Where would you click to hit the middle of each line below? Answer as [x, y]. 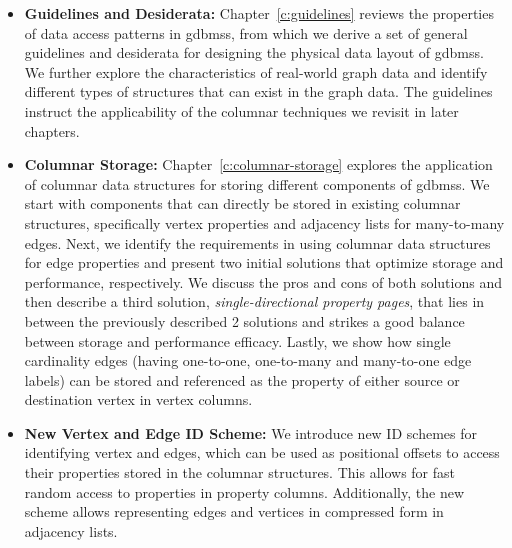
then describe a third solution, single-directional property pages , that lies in [254, 301]
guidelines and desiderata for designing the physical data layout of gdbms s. [254, 52]
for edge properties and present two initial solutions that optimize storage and [264, 262]
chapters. [52, 130]
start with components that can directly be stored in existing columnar [242, 203]
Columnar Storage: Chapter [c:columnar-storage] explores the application [258, 164]
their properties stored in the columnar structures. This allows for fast [239, 472]
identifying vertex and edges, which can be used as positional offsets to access [262, 452]
